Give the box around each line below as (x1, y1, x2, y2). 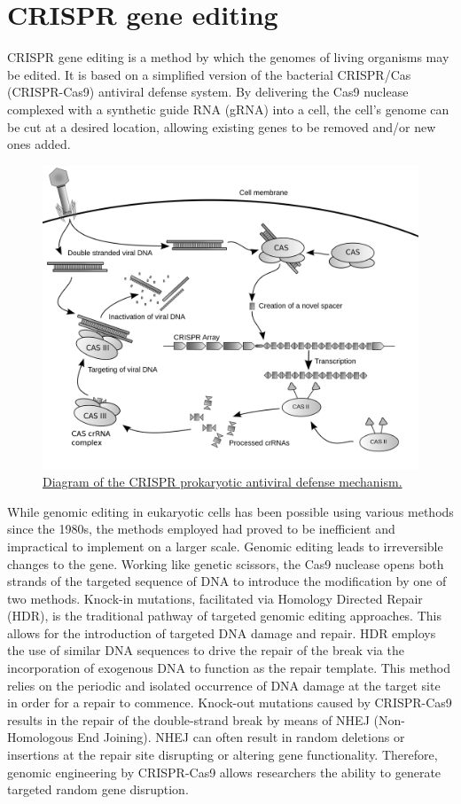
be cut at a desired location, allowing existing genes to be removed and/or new (7, 117, 436, 136)
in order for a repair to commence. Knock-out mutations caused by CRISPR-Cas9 (7, 693, 452, 712)
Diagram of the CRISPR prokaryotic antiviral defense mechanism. (43, 472, 402, 491)
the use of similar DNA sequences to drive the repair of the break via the (7, 641, 404, 660)
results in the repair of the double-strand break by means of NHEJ (7, 710, 370, 729)
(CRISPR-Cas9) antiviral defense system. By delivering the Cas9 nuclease (7, 82, 409, 101)
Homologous (7, 728, 74, 746)
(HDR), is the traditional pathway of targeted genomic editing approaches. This (7, 606, 441, 625)
